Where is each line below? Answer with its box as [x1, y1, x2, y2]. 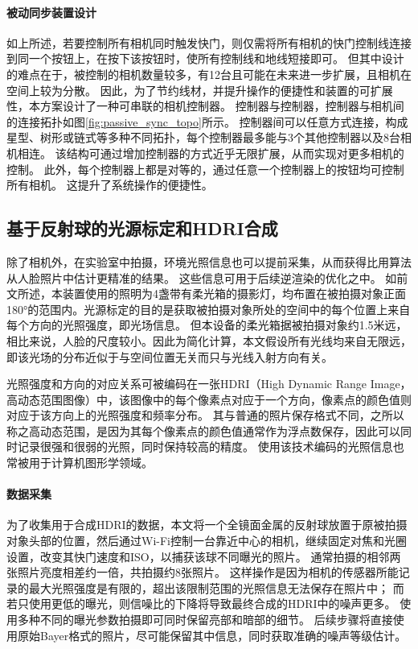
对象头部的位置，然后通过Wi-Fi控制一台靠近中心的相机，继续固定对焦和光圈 [6, 532, 407, 549]
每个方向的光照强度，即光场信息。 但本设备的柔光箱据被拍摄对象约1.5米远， [6, 316, 408, 333]
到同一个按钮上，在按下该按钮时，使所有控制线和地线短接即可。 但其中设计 [6, 50, 404, 67]
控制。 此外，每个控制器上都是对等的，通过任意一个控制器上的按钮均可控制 [6, 160, 404, 177]
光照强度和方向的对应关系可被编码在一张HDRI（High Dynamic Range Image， [6, 375, 412, 392]
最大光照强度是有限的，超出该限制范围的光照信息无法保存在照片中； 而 [28, 579, 404, 596]
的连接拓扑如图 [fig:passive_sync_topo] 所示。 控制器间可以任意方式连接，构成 [6, 113, 408, 130]
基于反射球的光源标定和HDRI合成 [6, 216, 278, 241]
